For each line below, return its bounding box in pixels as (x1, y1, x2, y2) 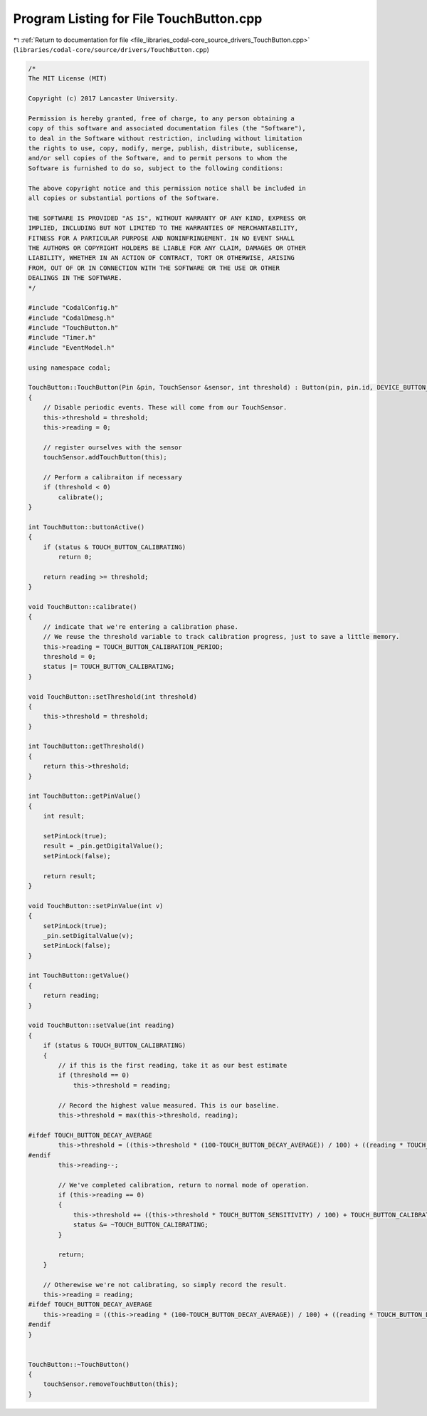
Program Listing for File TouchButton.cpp (13, 11, 263, 26)
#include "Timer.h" (28, 333, 96, 342)
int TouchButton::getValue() (28, 972, 130, 979)
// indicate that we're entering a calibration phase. (43, 623, 238, 630)
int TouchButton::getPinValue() (28, 792, 142, 801)
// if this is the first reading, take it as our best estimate (58, 1061, 288, 1069)
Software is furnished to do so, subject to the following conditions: (28, 164, 284, 172)
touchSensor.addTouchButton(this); (43, 453, 167, 462)
